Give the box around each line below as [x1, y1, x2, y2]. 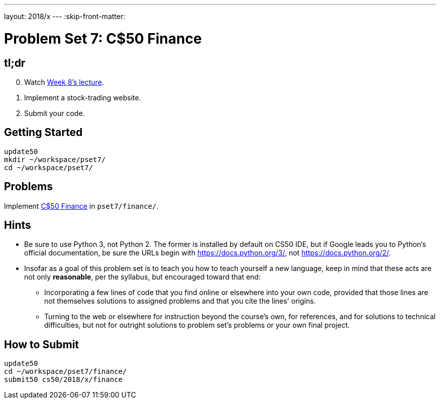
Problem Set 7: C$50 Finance [4, 30, 202, 47]
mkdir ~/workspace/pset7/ [4, 155, 106, 164]
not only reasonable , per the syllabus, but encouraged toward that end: [24, 273, 261, 282]
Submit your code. [24, 108, 85, 117]
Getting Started [4, 126, 83, 139]
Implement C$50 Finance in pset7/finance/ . [4, 201, 159, 210]
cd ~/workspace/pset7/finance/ [4, 367, 127, 376]
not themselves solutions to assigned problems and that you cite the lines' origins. [44, 297, 316, 306]
